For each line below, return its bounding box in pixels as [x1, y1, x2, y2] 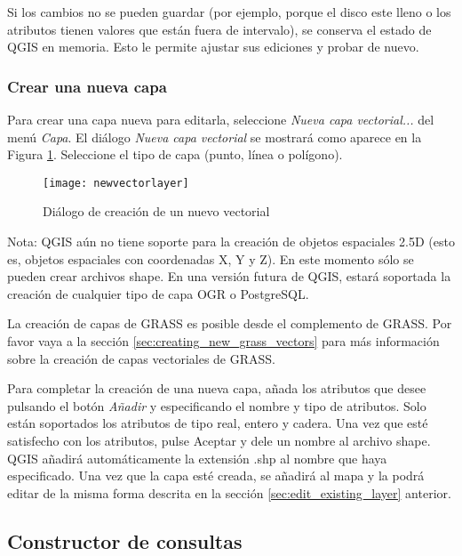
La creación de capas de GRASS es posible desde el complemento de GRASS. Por [7, 314, 452, 333]
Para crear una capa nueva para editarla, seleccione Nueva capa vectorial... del [7, 110, 434, 128]
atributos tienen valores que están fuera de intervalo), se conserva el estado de [7, 20, 432, 38]
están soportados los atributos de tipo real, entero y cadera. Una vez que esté [7, 414, 428, 432]
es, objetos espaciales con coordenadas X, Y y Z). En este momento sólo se [7, 249, 414, 268]
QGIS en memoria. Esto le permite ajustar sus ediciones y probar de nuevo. [7, 37, 419, 56]
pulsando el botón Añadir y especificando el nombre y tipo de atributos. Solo [7, 396, 426, 415]
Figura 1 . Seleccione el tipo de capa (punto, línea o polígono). [7, 145, 343, 164]
